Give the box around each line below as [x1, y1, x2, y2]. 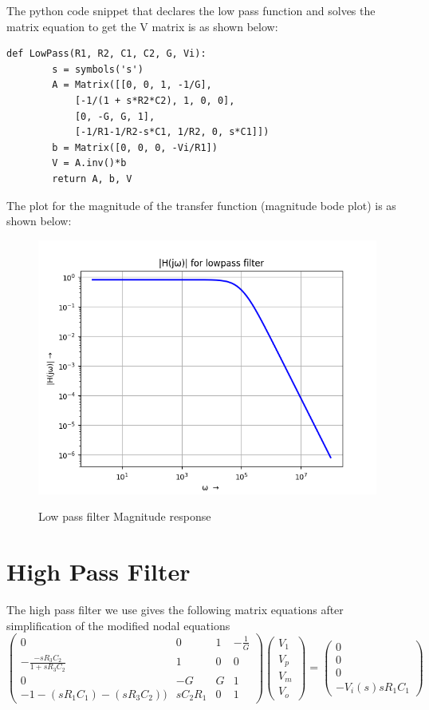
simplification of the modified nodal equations [6, 617, 230, 633]
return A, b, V [52, 173, 132, 184]
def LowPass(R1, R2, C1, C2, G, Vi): [6, 48, 207, 60]
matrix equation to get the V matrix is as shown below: [6, 18, 278, 34]
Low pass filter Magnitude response [38, 508, 211, 525]
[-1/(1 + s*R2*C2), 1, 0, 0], [74, 94, 235, 106]
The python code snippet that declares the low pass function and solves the [6, 2, 376, 18]
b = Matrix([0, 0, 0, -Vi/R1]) [52, 141, 218, 153]
